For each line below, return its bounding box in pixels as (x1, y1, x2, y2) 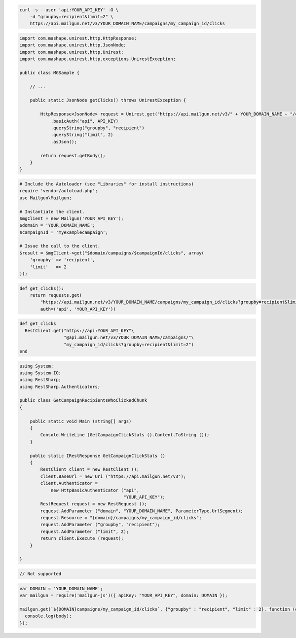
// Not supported (19, 571, 62, 577)
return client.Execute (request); (40, 535, 124, 541)
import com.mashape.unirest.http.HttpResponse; (19, 35, 137, 41)
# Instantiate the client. (19, 209, 85, 214)
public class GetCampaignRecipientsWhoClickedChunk (19, 397, 148, 403)
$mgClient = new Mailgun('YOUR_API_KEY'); (19, 215, 124, 221)
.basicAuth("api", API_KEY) (50, 118, 118, 124)
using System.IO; (19, 370, 62, 376)
